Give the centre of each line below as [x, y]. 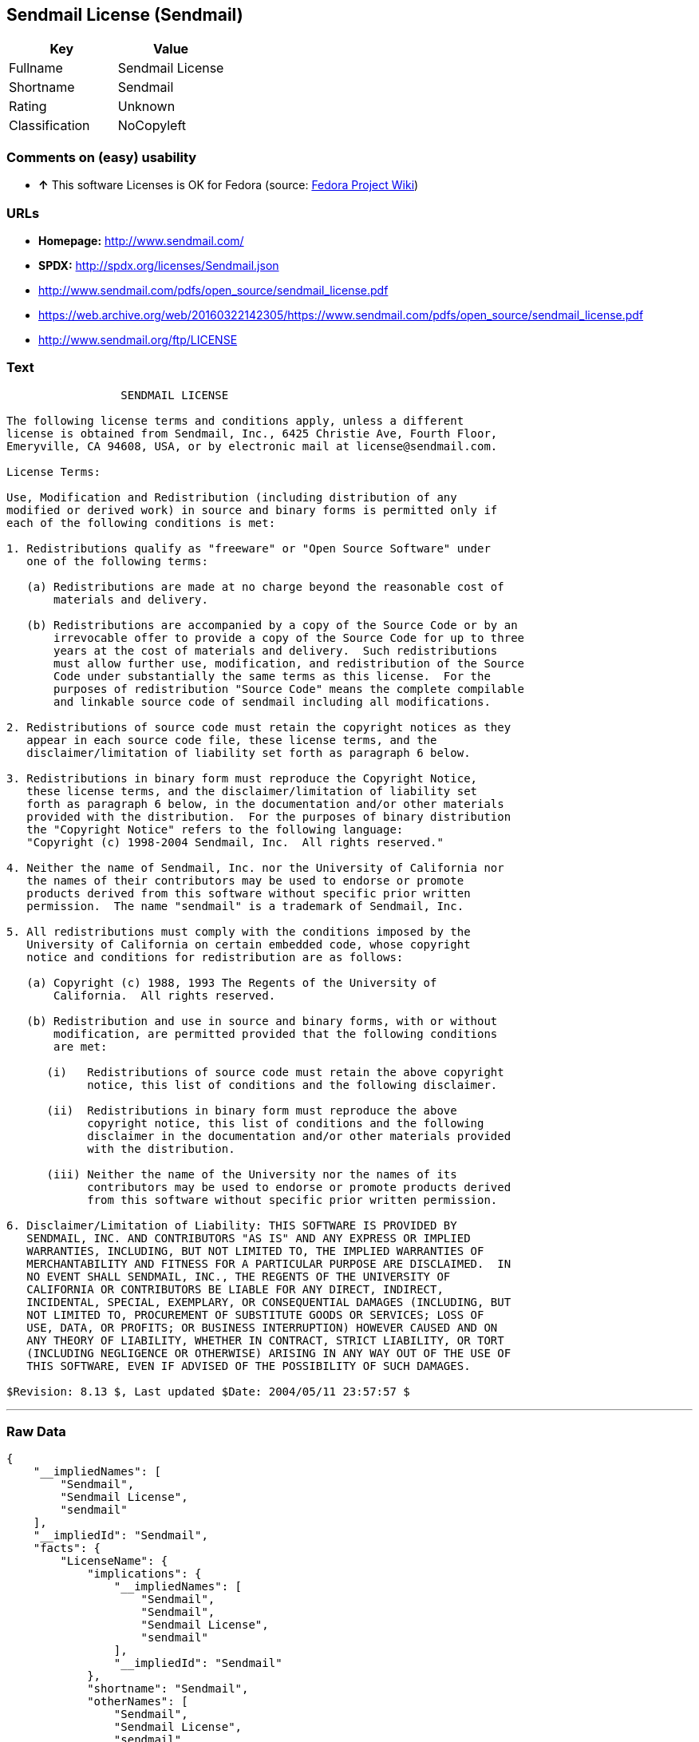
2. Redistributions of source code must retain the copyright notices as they [259, 727]
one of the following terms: [117, 561]
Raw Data [36, 1432]
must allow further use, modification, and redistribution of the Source [289, 663]
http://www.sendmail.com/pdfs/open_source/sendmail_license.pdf [213, 290]
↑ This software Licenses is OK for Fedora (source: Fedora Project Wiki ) [229, 185]
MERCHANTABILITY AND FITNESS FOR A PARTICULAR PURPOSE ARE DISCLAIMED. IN [269, 1263]
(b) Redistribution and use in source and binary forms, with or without [262, 1021]
